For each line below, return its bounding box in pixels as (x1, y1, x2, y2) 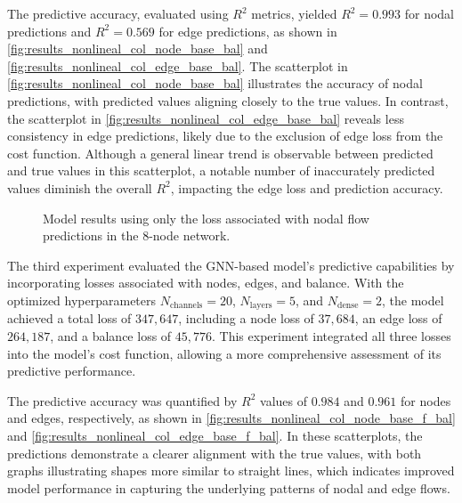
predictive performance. (7, 361, 136, 380)
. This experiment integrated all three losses (212, 326, 451, 345)
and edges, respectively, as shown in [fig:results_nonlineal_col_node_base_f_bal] (7, 409, 456, 427)
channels (169, 301, 203, 311)
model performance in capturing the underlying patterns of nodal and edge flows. (7, 478, 450, 497)
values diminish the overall (7, 178, 152, 197)
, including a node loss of (178, 309, 314, 328)
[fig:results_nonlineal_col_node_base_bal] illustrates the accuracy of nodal (7, 74, 423, 93)
